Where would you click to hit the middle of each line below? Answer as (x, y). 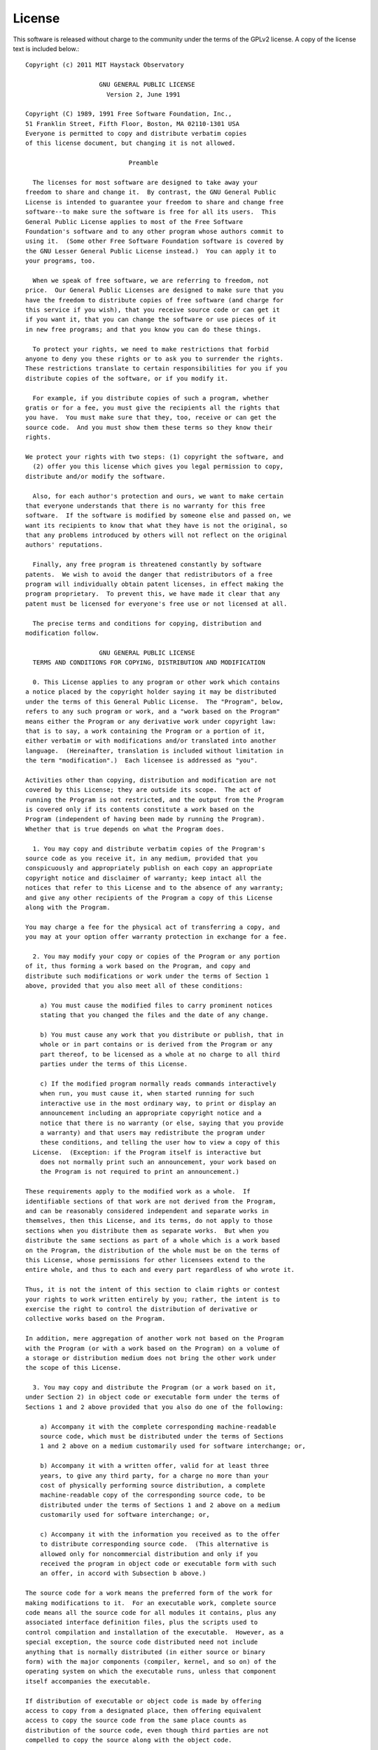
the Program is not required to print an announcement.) (139, 1172)
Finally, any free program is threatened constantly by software (147, 565)
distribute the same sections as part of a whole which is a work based (153, 1240)
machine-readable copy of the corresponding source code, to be (152, 1495)
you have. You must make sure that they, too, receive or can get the (151, 418)
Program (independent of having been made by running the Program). (145, 819)
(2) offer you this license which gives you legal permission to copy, (158, 467)
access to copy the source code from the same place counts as (136, 1721)
